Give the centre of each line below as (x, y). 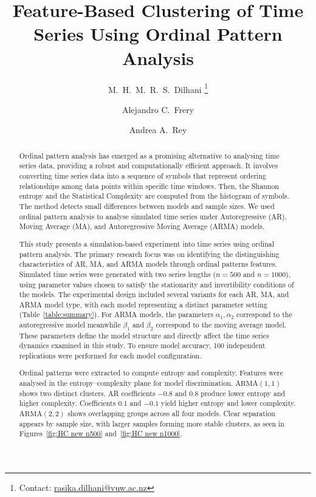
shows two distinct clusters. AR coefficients (87, 393)
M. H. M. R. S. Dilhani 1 (158, 88)
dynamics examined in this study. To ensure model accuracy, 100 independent (142, 345)
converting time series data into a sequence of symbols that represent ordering (143, 176)
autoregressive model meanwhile (70, 325)
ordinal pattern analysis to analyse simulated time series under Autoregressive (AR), (153, 216)
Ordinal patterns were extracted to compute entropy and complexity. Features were (151, 373)
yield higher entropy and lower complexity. (228, 403)
